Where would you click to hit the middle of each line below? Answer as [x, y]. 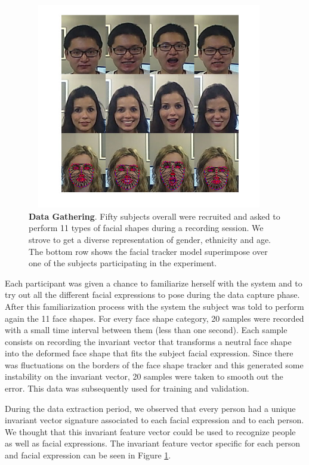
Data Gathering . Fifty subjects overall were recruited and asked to [154, 216]
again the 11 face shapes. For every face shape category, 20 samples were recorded [154, 318]
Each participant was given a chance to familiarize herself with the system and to [154, 283]
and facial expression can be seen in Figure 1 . [88, 455]
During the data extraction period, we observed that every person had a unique [150, 408]
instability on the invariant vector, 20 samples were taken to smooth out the [144, 376]
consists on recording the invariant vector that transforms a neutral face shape [148, 341]
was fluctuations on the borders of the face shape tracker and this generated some [154, 364]
